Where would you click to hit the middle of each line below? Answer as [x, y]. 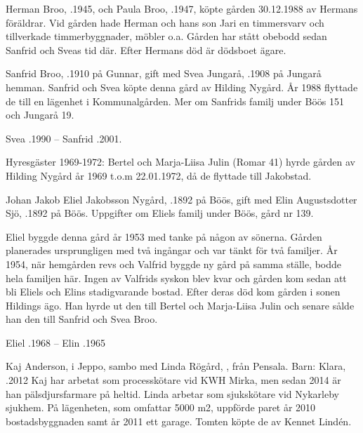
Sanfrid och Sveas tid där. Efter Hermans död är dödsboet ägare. [146, 49]
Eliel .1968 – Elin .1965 [55, 342]
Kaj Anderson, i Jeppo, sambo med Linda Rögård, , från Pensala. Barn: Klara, [176, 366]
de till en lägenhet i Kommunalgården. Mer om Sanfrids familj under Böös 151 [175, 101]
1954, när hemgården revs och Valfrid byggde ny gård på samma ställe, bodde [174, 264]
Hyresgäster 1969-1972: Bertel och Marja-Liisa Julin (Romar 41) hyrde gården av [180, 162]
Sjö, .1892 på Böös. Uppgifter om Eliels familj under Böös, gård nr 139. [160, 213]
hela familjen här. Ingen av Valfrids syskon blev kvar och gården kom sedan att [176, 278]
